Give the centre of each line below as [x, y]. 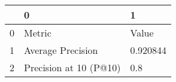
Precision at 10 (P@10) [72, 67]
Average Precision [61, 50]
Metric [38, 33]
